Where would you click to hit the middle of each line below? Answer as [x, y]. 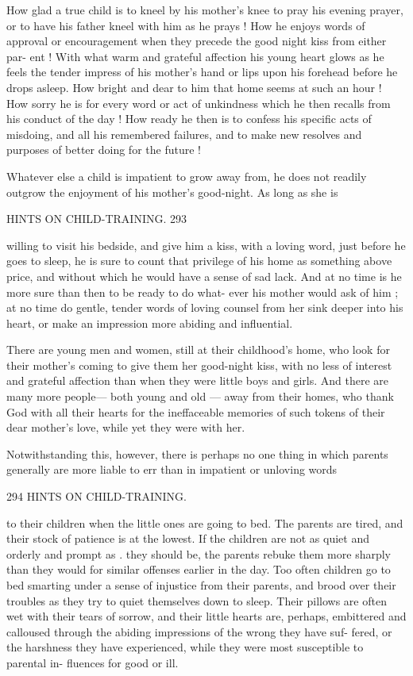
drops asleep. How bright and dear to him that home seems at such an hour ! [194, 87]
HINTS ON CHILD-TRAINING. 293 [96, 219]
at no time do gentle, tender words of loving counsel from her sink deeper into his [205, 307]
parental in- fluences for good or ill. [93, 662]
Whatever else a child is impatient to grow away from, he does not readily [187, 176]
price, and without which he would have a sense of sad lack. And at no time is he [204, 276]
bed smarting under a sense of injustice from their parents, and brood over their [201, 585]
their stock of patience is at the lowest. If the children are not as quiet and [188, 538]
